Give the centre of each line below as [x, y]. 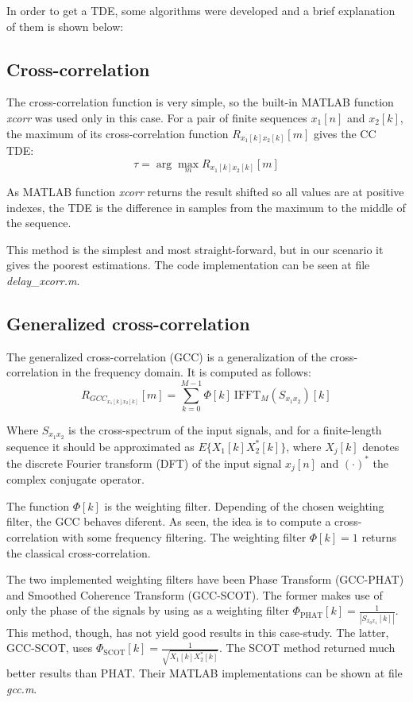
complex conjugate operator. [75, 479]
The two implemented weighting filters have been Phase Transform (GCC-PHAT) [205, 579]
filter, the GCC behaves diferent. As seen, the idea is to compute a [169, 521]
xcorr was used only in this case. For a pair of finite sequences [157, 117]
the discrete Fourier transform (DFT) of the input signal [144, 463]
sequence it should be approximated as [100, 446]
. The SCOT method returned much [307, 648]
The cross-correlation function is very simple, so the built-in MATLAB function [200, 102]
